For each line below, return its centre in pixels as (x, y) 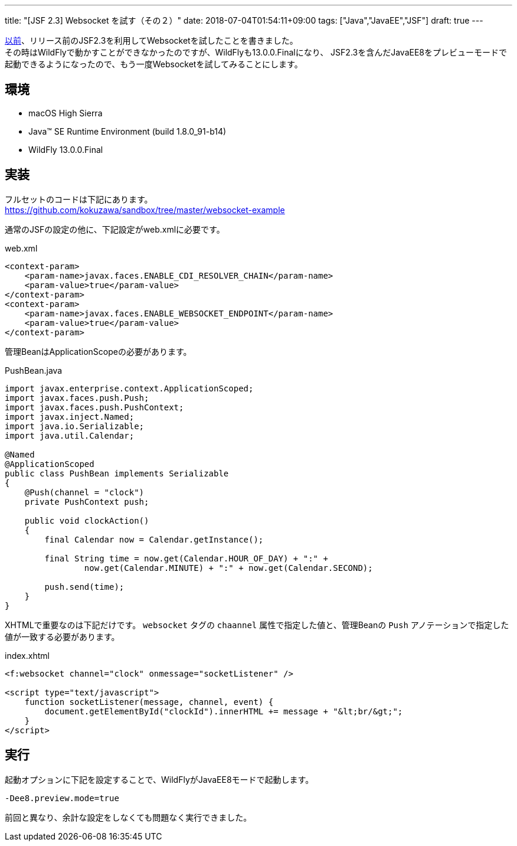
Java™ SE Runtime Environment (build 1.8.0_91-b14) (127, 131)
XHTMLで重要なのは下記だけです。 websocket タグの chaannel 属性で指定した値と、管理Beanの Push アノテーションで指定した (257, 625)
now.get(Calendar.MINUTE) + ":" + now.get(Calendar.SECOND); (228, 568)
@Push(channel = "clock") (84, 492)
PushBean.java (34, 370)
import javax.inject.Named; (70, 417)
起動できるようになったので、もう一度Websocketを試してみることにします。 (154, 64)
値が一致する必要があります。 (62, 636)
